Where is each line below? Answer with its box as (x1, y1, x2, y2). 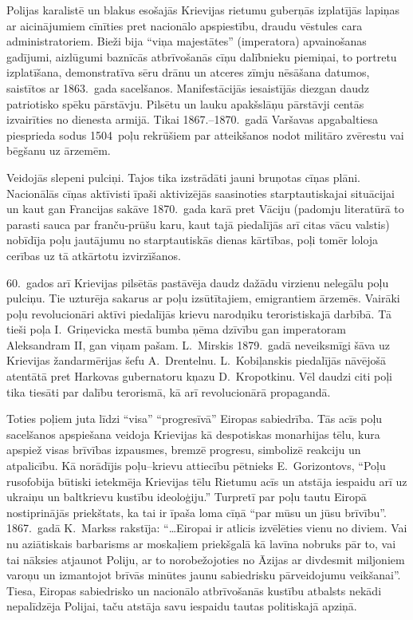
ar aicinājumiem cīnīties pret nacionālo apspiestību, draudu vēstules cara (6, 17, 363, 34)
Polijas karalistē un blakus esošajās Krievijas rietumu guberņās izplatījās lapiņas (6, 2, 400, 18)
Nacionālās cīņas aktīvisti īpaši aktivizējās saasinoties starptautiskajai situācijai (6, 184, 395, 201)
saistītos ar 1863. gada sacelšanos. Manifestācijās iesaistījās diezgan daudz (6, 79, 370, 96)
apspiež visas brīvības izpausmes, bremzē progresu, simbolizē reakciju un (6, 441, 361, 458)
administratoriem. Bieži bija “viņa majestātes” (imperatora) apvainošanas (6, 33, 367, 49)
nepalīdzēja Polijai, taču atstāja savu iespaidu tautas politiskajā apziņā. (6, 598, 357, 614)
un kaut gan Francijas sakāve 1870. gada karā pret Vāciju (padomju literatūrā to (6, 200, 404, 217)
